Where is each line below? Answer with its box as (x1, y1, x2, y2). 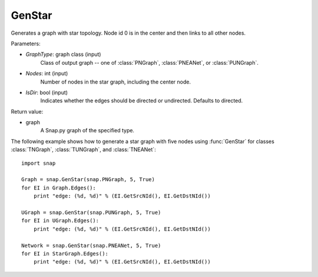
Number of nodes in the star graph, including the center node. (40, 78, 191, 85)
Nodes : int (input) (25, 70, 68, 77)
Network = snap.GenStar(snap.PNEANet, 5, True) (21, 242, 161, 249)
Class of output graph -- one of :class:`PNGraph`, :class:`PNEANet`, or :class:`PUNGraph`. (40, 59, 259, 66)
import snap (21, 159, 56, 166)
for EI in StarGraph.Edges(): (21, 250, 109, 257)
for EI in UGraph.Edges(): (21, 218, 100, 224)
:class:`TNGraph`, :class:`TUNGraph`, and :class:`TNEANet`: (11, 146, 156, 153)
